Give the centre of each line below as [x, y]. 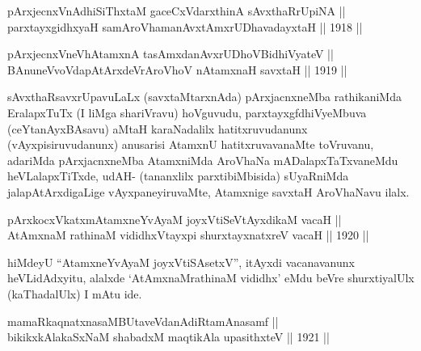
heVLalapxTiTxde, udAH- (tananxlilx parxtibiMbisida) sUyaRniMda [178, 176]
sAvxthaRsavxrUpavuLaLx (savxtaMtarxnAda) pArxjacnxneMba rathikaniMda [204, 97]
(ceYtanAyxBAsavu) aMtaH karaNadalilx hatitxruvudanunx [158, 128]
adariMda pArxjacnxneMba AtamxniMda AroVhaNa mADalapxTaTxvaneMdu [203, 160]
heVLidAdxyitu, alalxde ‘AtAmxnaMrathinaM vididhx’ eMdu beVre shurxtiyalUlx [211, 278]
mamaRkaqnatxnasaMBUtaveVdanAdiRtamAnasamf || [143, 321]
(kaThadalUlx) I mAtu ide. [75, 293]
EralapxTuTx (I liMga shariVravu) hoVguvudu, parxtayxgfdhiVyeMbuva [187, 112]
